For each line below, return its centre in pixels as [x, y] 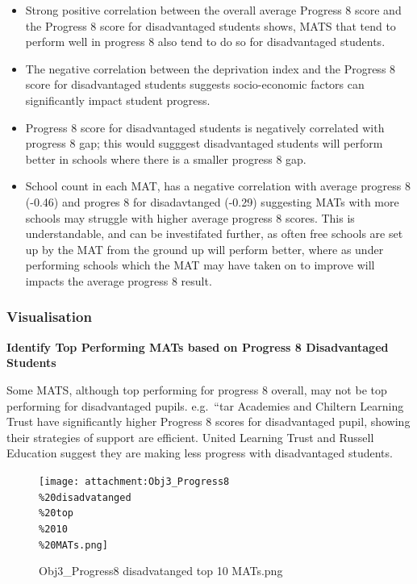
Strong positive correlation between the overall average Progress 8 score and [213, 10]
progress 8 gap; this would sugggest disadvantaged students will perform [204, 143]
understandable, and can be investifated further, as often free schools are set [214, 234]
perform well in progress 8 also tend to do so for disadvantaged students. [205, 42]
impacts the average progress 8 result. [119, 280]
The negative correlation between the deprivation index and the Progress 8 [211, 68]
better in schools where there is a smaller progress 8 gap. [166, 159]
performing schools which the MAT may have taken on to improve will [200, 265]
